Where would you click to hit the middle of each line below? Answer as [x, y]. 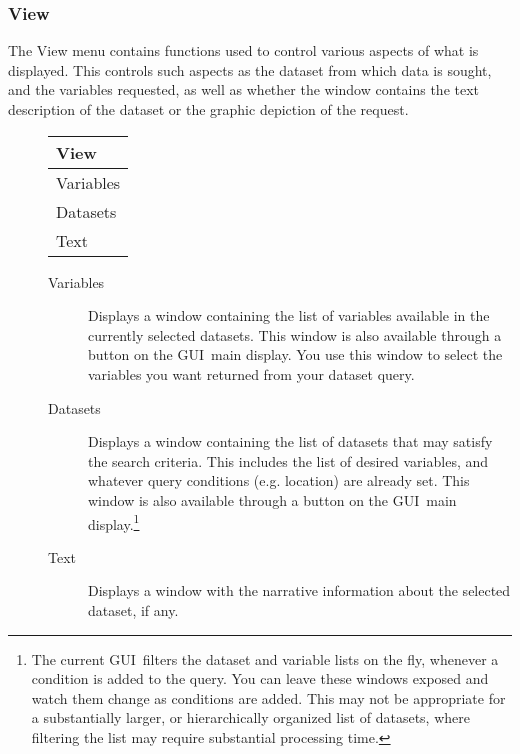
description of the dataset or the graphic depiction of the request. [208, 109]
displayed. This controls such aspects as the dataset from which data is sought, [250, 69]
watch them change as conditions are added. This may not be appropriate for [268, 697]
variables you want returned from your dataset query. [251, 373]
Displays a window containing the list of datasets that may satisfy [290, 441]
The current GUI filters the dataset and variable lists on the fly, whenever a [265, 658]
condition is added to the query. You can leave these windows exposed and [260, 678]
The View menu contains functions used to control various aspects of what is [243, 50]
